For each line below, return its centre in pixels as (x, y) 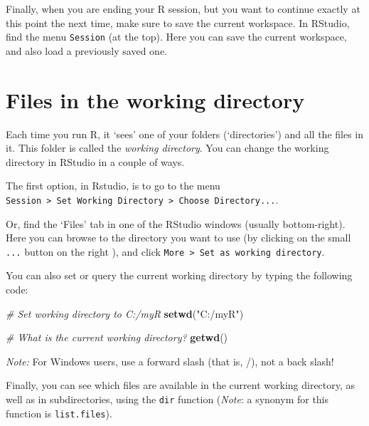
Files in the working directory (155, 99)
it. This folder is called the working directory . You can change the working (167, 148)
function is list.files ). (59, 413)
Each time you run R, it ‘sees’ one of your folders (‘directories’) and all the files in (185, 134)
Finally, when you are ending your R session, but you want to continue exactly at (183, 9)
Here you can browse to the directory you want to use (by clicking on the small (178, 238)
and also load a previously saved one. (86, 50)
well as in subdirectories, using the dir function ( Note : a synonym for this (167, 399)
